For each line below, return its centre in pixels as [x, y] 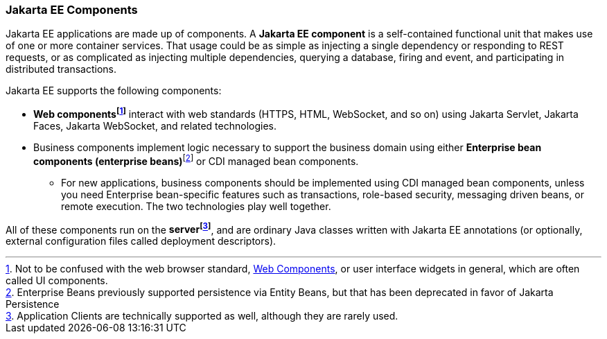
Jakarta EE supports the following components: [114, 91]
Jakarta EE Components [72, 10]
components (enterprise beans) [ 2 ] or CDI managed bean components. [196, 160]
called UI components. [57, 281]
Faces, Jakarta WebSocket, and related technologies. [155, 126]
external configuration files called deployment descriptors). [141, 241]
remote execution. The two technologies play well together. [196, 206]
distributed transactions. [61, 69]
